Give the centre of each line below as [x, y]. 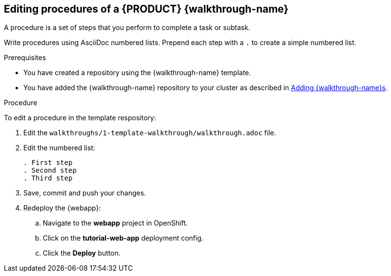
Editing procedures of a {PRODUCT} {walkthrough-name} [146, 9]
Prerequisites [25, 58]
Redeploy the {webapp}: [62, 208]
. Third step [48, 178]
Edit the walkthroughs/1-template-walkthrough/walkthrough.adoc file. [150, 133]
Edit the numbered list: [59, 148]
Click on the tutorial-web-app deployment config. [123, 238]
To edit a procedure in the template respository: [80, 118]
